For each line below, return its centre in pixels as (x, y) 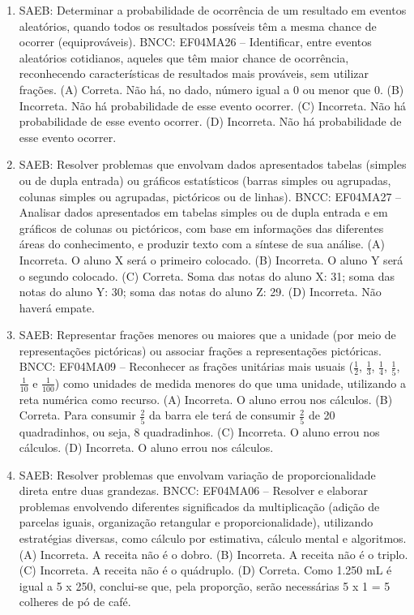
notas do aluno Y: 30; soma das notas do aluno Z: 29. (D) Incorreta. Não (200, 292)
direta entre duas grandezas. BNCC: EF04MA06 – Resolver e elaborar (193, 490)
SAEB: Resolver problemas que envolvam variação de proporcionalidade (197, 474)
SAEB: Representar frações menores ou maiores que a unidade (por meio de (207, 335)
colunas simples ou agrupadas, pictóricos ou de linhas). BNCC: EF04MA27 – (210, 196)
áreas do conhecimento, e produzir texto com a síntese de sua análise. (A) (202, 244)
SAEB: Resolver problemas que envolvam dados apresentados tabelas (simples (213, 164)
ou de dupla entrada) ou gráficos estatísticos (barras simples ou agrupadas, (205, 180)
